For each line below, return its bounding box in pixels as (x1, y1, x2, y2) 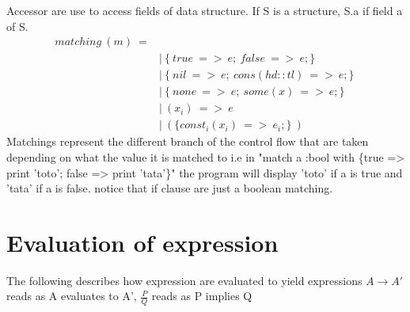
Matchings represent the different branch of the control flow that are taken (6, 133, 369, 150)
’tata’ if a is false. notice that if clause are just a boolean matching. (6, 180, 333, 196)
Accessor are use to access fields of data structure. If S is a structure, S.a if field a (6, 2, 403, 18)
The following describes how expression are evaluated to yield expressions (6, 272, 363, 288)
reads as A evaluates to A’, (6, 287, 137, 304)
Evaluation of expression (6, 226, 279, 258)
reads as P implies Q (151, 287, 252, 304)
